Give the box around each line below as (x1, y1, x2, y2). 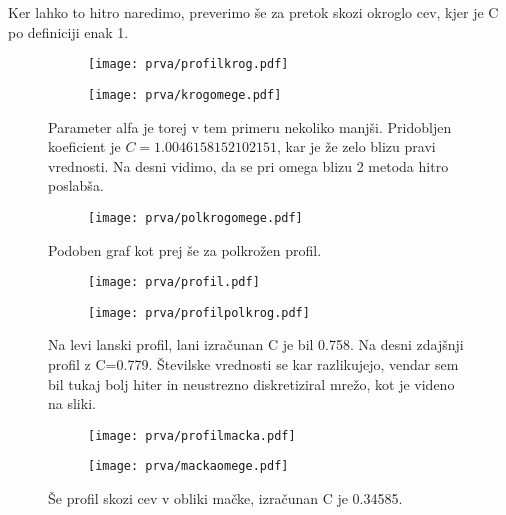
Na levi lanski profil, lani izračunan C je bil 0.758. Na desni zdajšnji (48, 334, 464, 355)
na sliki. (48, 393, 96, 414)
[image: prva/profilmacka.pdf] (88, 428, 296, 443)
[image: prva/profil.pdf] (88, 275, 260, 290)
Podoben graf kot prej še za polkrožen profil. (48, 239, 322, 260)
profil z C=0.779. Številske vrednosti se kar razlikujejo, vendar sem (48, 354, 459, 375)
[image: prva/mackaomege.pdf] (88, 459, 289, 474)
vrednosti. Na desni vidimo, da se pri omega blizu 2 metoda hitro (48, 155, 449, 176)
